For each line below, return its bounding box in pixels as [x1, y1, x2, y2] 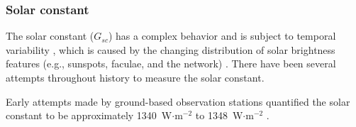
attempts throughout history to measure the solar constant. [6, 70, 265, 84]
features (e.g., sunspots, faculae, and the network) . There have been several [6, 56, 336, 71]
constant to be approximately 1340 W [6, 108, 172, 123]
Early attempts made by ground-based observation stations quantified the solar [6, 94, 350, 109]
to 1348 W [195, 108, 243, 123]
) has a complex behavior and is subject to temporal [108, 28, 336, 43]
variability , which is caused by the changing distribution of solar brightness [6, 42, 335, 57]
